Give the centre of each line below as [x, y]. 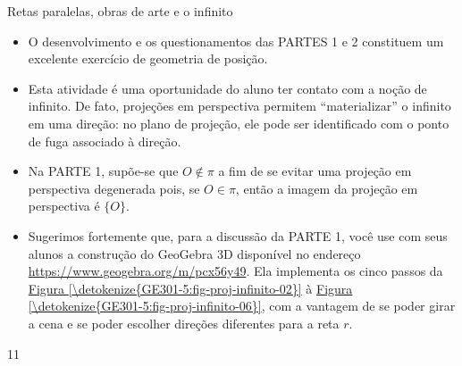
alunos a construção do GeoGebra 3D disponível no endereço [194, 253]
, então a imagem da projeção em [327, 188]
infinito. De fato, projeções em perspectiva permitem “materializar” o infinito [239, 106]
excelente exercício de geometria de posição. [148, 58]
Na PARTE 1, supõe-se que [103, 171]
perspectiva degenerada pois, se [114, 188]
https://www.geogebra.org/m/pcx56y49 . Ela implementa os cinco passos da [235, 271]
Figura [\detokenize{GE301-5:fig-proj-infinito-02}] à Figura [190, 288]
